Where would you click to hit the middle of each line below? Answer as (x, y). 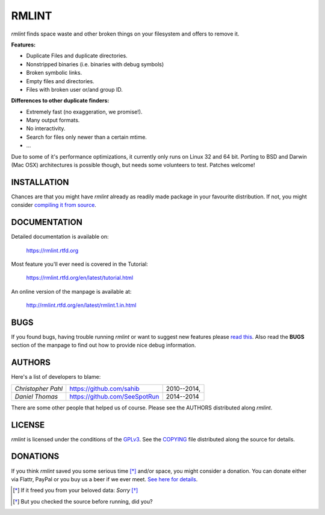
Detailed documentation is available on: (60, 237)
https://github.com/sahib (104, 388)
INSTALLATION (40, 182)
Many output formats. (53, 120)
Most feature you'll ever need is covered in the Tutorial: (80, 264)
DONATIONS (35, 456)
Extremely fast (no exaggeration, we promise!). (84, 112)
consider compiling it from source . (54, 205)
